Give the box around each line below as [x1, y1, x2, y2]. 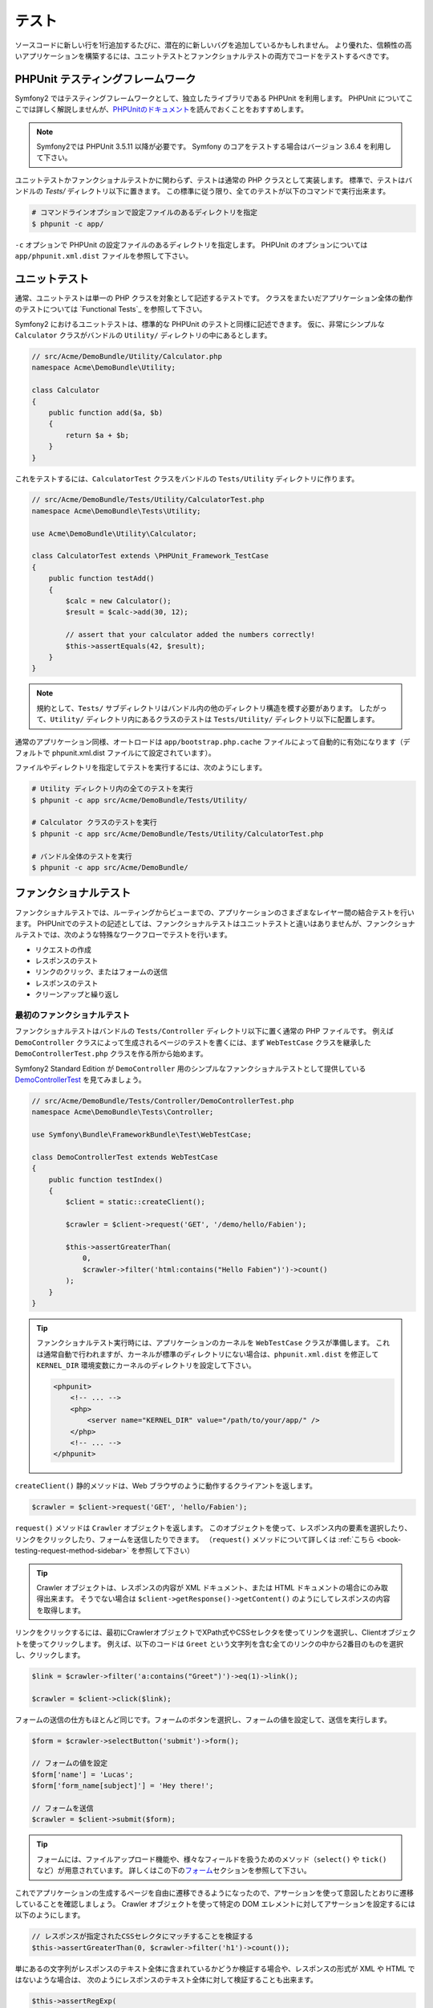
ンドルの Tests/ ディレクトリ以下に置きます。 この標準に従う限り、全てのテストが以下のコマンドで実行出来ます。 [14, 186, 391, 196]
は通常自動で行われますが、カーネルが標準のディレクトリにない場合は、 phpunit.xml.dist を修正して [36, 1349, 379, 1359]
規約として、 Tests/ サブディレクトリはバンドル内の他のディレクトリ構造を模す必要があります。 [36, 703, 357, 712]
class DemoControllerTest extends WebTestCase [31, 1153, 218, 1161]
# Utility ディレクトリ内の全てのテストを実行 [31, 784, 193, 794]
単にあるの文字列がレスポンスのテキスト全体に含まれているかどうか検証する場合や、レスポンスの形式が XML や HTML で [14, 1964, 416, 1973]
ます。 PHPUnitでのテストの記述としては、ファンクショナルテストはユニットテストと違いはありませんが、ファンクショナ [14, 918, 416, 928]
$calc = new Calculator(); [65, 597, 172, 606]
